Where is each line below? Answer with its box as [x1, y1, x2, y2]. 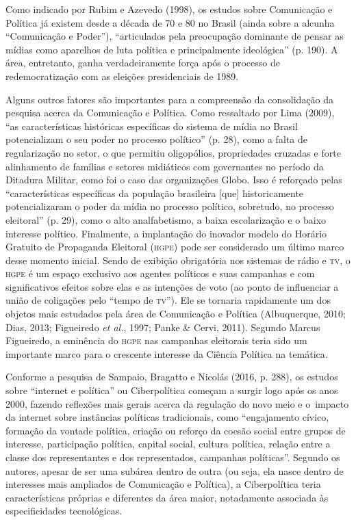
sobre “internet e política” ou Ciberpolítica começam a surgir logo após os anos [5, 383, 338, 397]
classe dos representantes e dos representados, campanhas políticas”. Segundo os [5, 450, 340, 464]
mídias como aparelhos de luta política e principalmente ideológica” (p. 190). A [5, 42, 338, 56]
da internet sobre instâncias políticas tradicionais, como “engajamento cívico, [5, 410, 329, 424]
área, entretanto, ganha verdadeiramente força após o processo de [5, 55, 281, 70]
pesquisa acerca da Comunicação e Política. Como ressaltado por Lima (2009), [5, 105, 335, 120]
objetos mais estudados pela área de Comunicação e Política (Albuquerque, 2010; [5, 306, 346, 321]
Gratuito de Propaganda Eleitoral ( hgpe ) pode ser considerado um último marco [5, 239, 344, 254]
